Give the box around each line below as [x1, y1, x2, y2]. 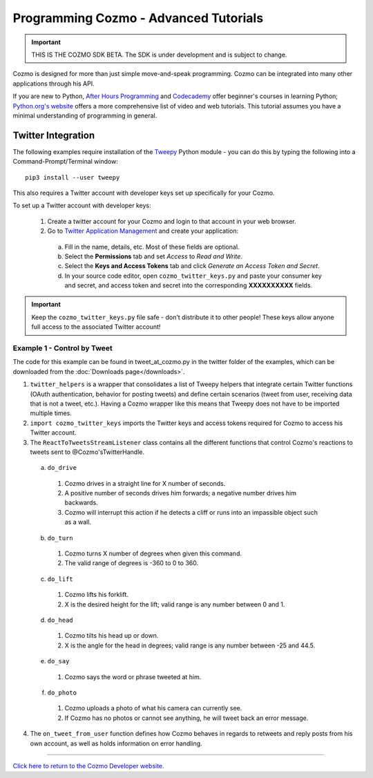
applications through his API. [12, 79, 95, 88]
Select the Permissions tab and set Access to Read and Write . [64, 252, 243, 260]
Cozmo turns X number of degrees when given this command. [64, 549, 242, 558]
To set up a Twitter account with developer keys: [12, 201, 151, 210]
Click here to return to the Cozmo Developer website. [12, 761, 165, 770]
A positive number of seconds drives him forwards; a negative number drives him [64, 489, 297, 497]
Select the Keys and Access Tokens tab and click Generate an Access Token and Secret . [64, 262, 321, 270]
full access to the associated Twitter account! [31, 323, 161, 331]
